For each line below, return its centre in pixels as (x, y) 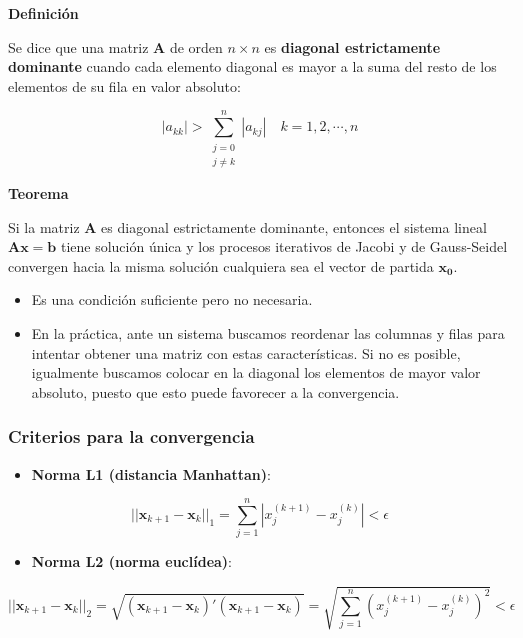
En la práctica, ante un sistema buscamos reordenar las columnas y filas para (268, 332)
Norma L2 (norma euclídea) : (131, 561)
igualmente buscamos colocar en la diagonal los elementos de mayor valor (256, 372)
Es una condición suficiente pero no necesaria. (172, 299)
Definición (43, 13)
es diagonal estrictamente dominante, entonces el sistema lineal (294, 226)
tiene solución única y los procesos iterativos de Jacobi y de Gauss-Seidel (284, 246)
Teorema (38, 192)
